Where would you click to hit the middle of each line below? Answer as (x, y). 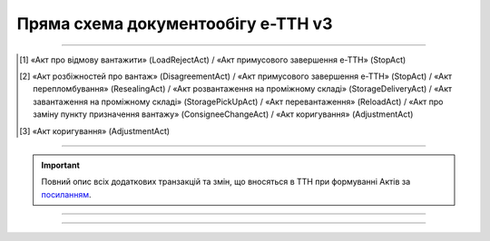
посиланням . (66, 194)
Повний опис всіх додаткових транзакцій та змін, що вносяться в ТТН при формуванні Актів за (226, 182)
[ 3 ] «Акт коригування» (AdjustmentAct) (95, 130)
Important (61, 165)
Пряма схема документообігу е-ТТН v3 (175, 24)
